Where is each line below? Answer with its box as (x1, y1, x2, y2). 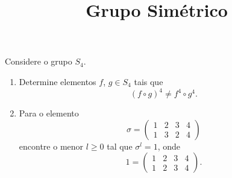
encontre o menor (19, 139, 84, 152)
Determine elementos (19, 75, 96, 87)
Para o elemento (19, 107, 79, 119)
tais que (134, 75, 163, 87)
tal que (107, 139, 133, 152)
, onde (157, 139, 180, 152)
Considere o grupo (5, 55, 72, 68)
